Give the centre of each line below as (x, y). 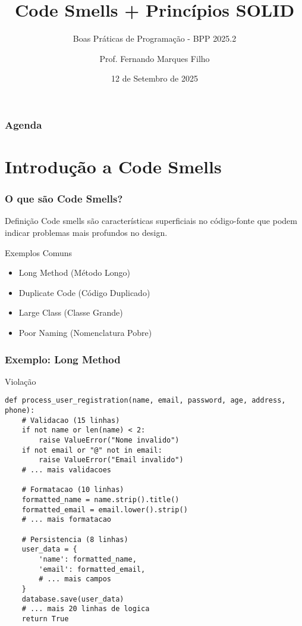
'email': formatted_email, (92, 569)
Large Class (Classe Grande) (71, 312)
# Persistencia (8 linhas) (75, 539)
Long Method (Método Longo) (74, 272)
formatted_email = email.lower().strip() (105, 510)
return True (45, 619)
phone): (20, 411)
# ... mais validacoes (66, 470)
